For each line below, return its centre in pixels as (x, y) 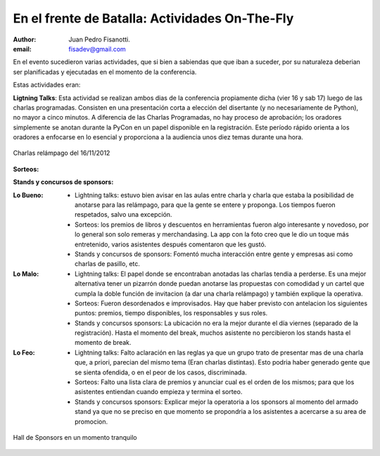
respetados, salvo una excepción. (123, 215)
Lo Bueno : (28, 195)
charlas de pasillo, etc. (108, 264)
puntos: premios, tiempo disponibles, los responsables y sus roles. (171, 313)
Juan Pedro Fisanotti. (99, 39)
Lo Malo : (26, 274)
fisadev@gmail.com (97, 49)
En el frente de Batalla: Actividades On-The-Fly (153, 18)
